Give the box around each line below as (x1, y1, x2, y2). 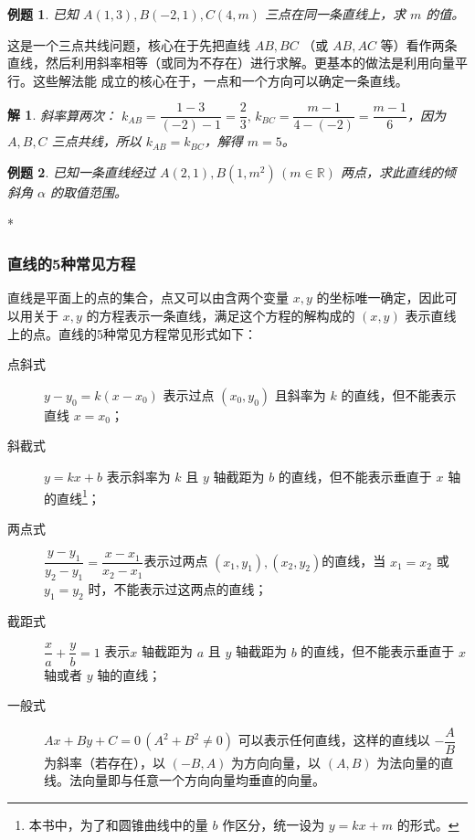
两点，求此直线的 (340, 163, 443, 182)
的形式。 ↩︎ (396, 814, 459, 834)
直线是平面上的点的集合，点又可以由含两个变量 (7, 288, 289, 307)
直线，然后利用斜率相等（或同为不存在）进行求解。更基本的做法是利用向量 (7, 53, 455, 72)
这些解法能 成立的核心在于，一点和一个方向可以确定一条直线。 (32, 70, 408, 90)
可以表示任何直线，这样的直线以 (237, 730, 430, 750)
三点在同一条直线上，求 (264, 5, 406, 23)
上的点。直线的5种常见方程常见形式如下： (7, 324, 257, 343)
